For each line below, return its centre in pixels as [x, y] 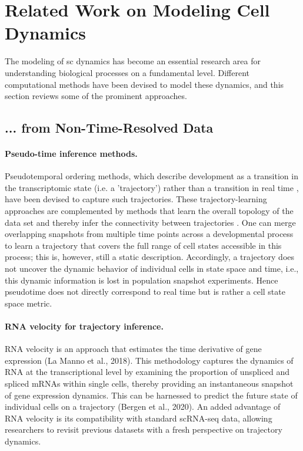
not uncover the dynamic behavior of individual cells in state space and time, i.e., [152, 269]
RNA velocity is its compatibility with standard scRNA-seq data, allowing [139, 418]
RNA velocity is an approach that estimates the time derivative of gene [133, 349]
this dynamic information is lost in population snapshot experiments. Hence [141, 280]
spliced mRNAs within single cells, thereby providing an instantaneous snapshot [149, 383]
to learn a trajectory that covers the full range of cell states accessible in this [143, 245]
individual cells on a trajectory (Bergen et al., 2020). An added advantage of [143, 406]
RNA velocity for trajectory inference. [84, 326]
